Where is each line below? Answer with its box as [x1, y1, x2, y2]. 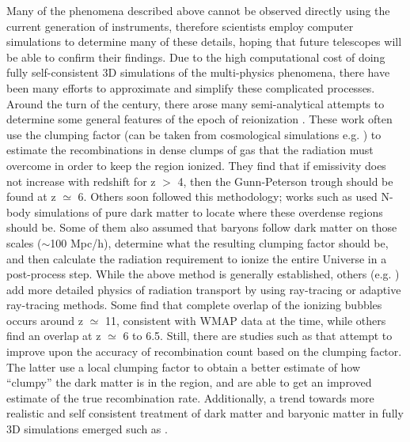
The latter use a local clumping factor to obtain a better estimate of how [6, 358, 361, 375]
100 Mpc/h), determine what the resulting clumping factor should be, [50, 234, 389, 251]
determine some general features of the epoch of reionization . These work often [6, 111, 393, 127]
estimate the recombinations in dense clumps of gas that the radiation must [6, 142, 374, 158]
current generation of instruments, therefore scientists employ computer [6, 17, 354, 34]
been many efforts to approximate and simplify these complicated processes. [6, 79, 375, 96]
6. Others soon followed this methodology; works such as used [78, 188, 378, 205]
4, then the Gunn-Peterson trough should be [177, 172, 393, 189]
